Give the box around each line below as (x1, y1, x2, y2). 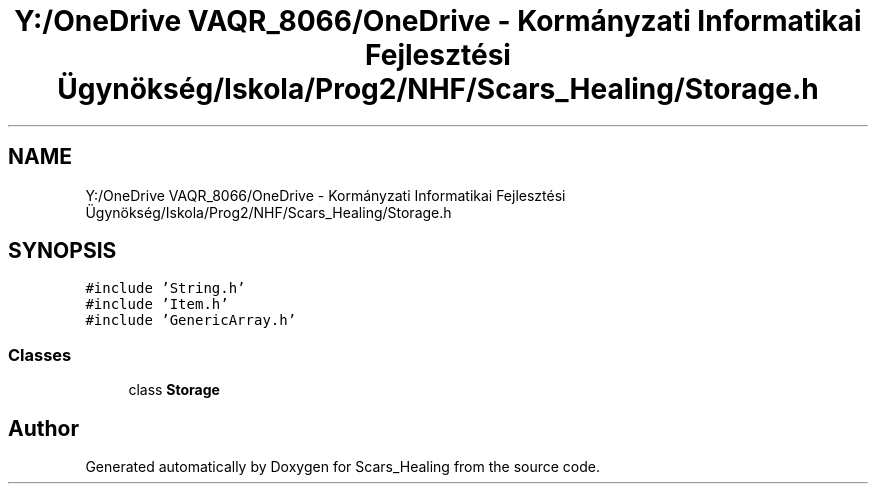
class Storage (128, 381, 220, 399)
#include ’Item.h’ (85, 296, 229, 313)
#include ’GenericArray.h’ (85, 312, 297, 329)
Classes (8, 344, 72, 365)
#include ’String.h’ (85, 280, 246, 297)
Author (8, 415, 79, 441)
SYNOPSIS (8, 238, 117, 264)
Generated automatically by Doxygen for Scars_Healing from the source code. (85, 458, 601, 476)
